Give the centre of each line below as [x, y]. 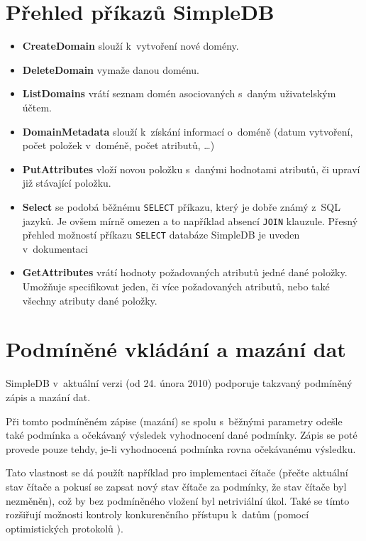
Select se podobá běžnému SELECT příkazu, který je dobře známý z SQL [181, 206]
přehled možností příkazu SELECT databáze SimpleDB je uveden [161, 235]
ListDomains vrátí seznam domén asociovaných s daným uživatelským [179, 93]
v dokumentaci [55, 248]
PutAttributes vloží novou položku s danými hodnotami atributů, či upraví [191, 169]
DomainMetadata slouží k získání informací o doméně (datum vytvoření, [188, 131]
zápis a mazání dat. [48, 397]
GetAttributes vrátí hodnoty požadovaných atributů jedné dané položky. [185, 272]
